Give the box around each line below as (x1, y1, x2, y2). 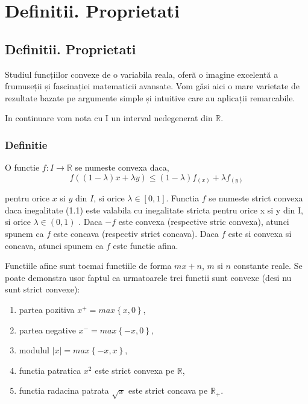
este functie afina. (113, 239, 178, 251)
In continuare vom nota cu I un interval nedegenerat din (5, 112, 213, 124)
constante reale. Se (233, 259, 303, 272)
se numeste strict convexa (209, 192, 303, 204)
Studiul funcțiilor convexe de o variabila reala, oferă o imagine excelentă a (5, 68, 278, 80)
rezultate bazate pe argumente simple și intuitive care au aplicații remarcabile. (5, 91, 295, 104)
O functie (5, 161, 40, 174)
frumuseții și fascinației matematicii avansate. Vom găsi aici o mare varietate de (5, 80, 300, 92)
